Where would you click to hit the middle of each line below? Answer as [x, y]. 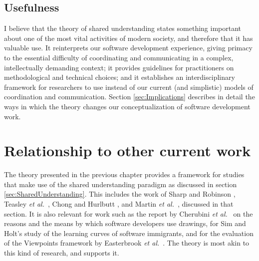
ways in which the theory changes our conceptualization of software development [127, 106]
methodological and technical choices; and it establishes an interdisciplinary [120, 77]
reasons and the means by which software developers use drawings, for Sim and [125, 223]
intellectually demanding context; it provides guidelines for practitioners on [119, 67]
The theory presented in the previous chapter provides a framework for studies [124, 174]
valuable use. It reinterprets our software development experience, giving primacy [128, 48]
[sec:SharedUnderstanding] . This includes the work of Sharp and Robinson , [120, 194]
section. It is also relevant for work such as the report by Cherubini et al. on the [129, 213]
